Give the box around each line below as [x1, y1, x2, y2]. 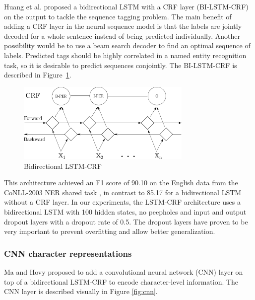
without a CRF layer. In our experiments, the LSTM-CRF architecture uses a [4, 197, 241, 207]
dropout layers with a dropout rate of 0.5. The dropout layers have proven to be [4, 216, 248, 226]
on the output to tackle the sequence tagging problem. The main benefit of [4, 11, 232, 21]
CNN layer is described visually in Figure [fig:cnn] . [4, 286, 158, 297]
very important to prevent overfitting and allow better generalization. [4, 226, 215, 236]
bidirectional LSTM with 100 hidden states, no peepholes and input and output [4, 206, 247, 217]
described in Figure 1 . [4, 70, 71, 80]
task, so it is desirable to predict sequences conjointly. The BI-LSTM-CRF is [4, 60, 237, 70]
